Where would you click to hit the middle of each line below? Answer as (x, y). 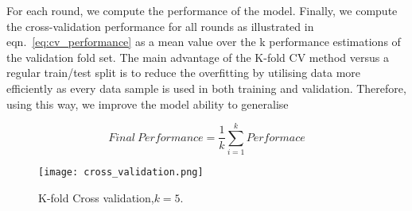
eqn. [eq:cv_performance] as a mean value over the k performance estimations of (204, 42)
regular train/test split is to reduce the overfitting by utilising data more (184, 73)
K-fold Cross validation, (96, 197)
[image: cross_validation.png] (121, 173)
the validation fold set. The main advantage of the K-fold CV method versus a (198, 57)
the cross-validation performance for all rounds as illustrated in (160, 26)
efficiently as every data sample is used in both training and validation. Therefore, (206, 88)
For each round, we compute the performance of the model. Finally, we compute (202, 10)
